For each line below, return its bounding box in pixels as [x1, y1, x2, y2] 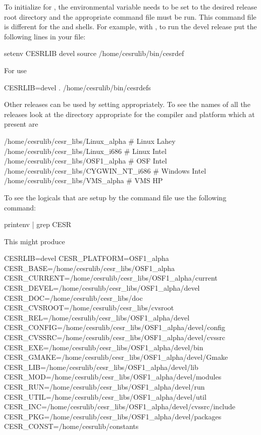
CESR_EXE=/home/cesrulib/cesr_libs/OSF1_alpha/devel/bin [4, 342, 203, 352]
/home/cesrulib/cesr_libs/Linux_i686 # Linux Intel [4, 145, 167, 156]
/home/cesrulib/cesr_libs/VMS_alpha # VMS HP [4, 175, 163, 186]
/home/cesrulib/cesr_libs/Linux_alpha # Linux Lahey [4, 135, 176, 146]
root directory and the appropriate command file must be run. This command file [4, 11, 256, 22]
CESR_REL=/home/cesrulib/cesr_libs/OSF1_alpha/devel [4, 312, 190, 322]
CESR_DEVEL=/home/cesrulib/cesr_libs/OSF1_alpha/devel [4, 283, 200, 293]
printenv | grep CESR [4, 219, 72, 230]
